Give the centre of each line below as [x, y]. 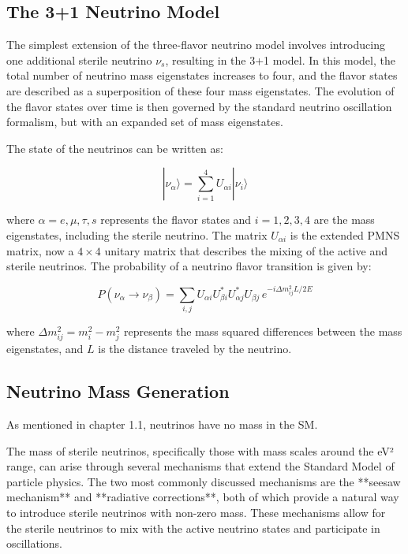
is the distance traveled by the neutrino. [195, 349]
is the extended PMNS [345, 234]
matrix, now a [40, 250]
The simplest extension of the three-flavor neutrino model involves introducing [196, 45]
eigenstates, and [45, 349]
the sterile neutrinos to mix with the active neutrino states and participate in [193, 528]
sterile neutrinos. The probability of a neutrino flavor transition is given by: [189, 266]
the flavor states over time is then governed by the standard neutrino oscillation [199, 106]
